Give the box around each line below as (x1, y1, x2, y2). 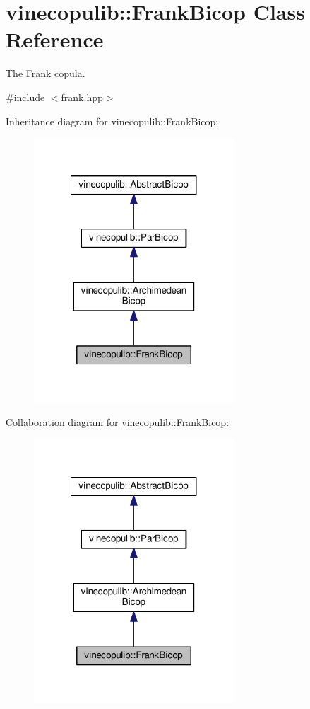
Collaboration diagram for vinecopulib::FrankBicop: (6, 415, 229, 430)
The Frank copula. (6, 66, 85, 81)
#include (6, 89, 45, 104)
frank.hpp (61, 89, 103, 104)
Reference (6, 25, 104, 54)
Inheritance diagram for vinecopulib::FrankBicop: (6, 113, 219, 128)
